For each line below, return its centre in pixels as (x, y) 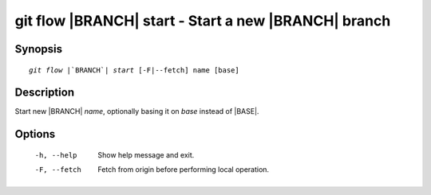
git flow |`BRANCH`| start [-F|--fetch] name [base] (134, 70)
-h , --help (56, 155)
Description (45, 93)
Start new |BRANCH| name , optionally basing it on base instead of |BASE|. (137, 111)
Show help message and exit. (146, 154)
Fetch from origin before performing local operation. (184, 170)
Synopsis (39, 49)
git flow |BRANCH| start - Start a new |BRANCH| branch (203, 21)
